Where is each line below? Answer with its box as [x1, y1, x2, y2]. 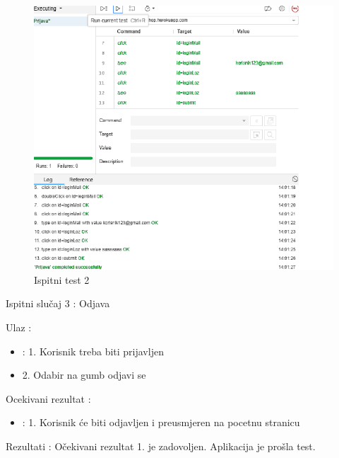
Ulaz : [6, 320, 32, 335]
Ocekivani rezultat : [6, 391, 91, 406]
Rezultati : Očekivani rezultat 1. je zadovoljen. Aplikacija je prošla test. [6, 439, 316, 453]
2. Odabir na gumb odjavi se [22, 367, 146, 382]
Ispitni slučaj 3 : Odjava [6, 296, 110, 311]
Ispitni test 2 [34, 272, 90, 287]
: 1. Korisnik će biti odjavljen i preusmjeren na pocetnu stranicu [22, 415, 300, 430]
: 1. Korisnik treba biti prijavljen [22, 343, 164, 358]
